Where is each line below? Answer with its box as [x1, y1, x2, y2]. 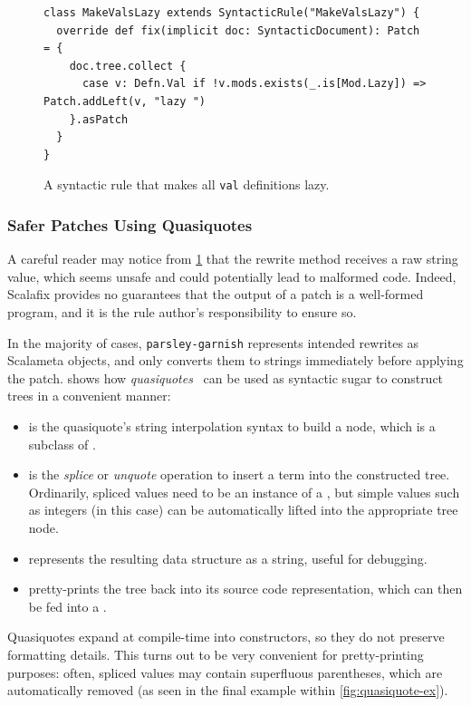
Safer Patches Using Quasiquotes [7, 213, 253, 236]
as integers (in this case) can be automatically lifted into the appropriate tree [28, 500, 458, 519]
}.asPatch [69, 112, 129, 126]
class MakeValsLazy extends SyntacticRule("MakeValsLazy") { [43, 6, 420, 19]
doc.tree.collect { [69, 59, 187, 73]
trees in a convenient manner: [7, 386, 171, 405]
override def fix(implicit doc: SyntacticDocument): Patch [56, 24, 420, 37]
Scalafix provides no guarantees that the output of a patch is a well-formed [7, 285, 424, 304]
